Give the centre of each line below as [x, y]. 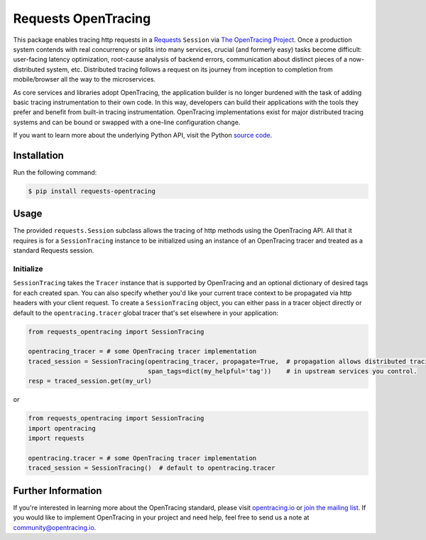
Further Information [58, 491]
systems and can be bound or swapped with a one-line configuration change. [127, 122]
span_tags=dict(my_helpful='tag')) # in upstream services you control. [283, 371]
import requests [56, 439]
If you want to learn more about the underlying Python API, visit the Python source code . [143, 136]
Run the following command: [55, 172]
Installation [38, 155]
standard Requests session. [54, 250]
